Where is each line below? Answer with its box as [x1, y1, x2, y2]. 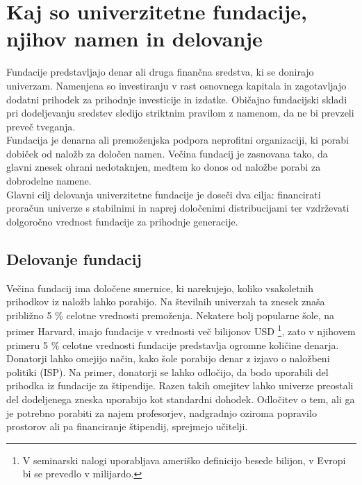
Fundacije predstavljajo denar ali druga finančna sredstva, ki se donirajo [6, 65, 314, 79]
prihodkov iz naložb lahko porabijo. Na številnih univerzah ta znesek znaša [6, 294, 325, 309]
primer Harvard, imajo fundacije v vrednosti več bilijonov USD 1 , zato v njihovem [6, 322, 356, 339]
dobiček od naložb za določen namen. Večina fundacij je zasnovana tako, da [6, 146, 328, 160]
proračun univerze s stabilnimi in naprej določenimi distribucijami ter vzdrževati [6, 201, 349, 215]
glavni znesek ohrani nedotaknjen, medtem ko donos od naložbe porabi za [6, 160, 321, 174]
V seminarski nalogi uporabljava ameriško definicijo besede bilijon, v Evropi [22, 452, 346, 467]
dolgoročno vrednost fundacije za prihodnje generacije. [6, 214, 238, 228]
